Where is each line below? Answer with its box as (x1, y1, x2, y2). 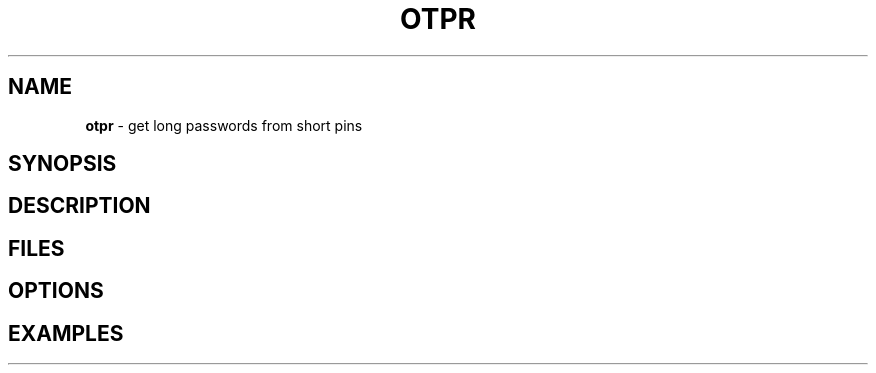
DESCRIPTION (8, 193, 151, 219)
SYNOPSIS (8, 151, 117, 177)
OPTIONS (8, 278, 104, 304)
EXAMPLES (8, 320, 124, 346)
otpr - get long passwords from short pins (85, 116, 363, 134)
